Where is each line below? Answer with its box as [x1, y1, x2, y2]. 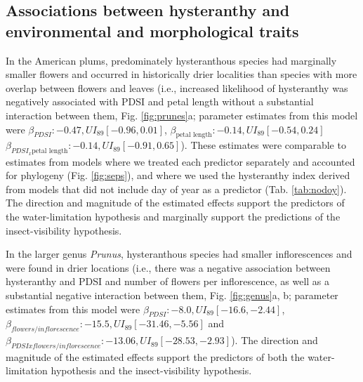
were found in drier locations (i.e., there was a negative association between [6, 260, 331, 275]
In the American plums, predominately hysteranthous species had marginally [6, 53, 337, 67]
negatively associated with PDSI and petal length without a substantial [6, 94, 314, 109]
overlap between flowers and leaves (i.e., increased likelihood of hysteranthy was [6, 80, 348, 95]
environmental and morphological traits [6, 20, 299, 41]
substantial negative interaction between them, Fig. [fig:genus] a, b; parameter [6, 287, 338, 302]
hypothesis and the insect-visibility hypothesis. [51, 363, 252, 378]
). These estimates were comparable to [180, 138, 346, 152]
